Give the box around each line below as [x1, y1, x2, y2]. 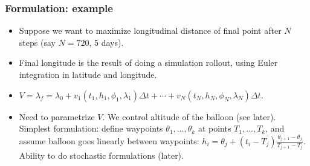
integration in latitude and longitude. [19, 68, 157, 80]
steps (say [19, 36, 56, 48]
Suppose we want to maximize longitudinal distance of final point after [19, 24, 282, 37]
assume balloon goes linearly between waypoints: [19, 134, 199, 147]
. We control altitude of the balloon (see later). [102, 110, 276, 123]
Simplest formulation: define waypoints [19, 122, 163, 135]
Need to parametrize [19, 110, 95, 123]
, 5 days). [89, 36, 124, 48]
